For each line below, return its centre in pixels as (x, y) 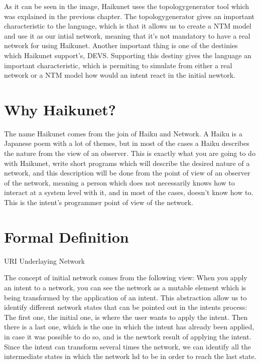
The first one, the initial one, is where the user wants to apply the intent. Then (126, 317)
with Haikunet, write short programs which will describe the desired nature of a (127, 163)
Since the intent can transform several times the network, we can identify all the (127, 346)
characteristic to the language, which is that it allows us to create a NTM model (128, 26)
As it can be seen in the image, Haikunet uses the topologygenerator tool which (127, 6)
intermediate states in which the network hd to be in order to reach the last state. (130, 356)
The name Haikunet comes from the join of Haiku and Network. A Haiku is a (123, 133)
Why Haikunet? (60, 109)
